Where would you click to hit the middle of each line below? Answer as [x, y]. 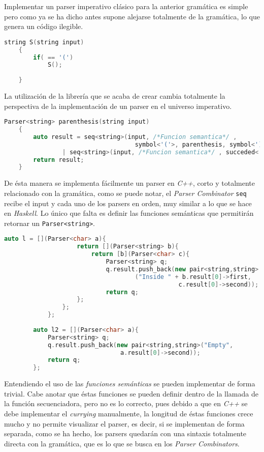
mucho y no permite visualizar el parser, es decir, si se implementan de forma [124, 423]
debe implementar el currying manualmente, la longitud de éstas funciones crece [129, 413]
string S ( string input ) [44, 42]
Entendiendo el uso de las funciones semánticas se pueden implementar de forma [130, 384]
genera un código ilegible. [44, 26]
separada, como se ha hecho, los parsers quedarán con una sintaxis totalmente [125, 433]
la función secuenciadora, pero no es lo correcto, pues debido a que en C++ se [126, 403]
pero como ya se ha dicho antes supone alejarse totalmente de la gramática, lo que [132, 16]
